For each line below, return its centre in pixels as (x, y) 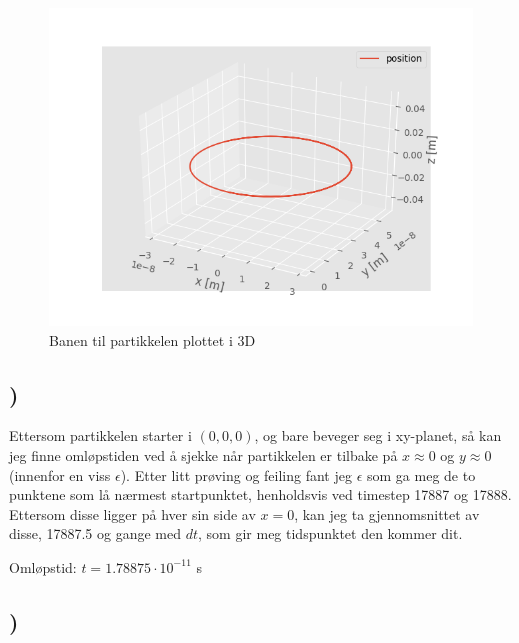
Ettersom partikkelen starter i (100, 435)
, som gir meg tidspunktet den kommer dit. (330, 533)
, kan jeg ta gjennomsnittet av (387, 513)
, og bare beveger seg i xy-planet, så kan (378, 435)
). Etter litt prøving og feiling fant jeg (236, 474)
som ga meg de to (421, 474)
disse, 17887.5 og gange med (95, 533)
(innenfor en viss (60, 474)
